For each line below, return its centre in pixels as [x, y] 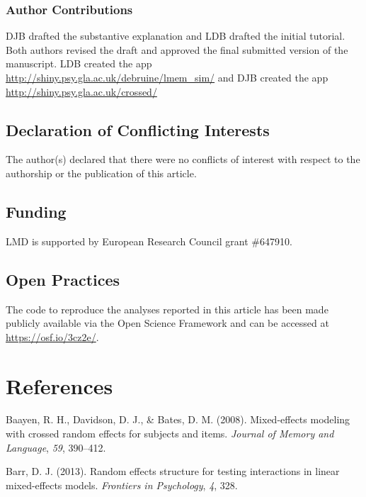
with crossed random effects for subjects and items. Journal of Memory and [170, 434]
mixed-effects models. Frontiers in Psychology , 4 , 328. [122, 485]
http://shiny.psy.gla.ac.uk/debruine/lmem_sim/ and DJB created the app [167, 77]
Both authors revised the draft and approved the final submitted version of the [177, 49]
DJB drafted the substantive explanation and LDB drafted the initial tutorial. [176, 36]
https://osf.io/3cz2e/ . [52, 336]
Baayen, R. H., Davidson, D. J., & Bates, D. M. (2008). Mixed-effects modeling [178, 419]
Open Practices [63, 279]
